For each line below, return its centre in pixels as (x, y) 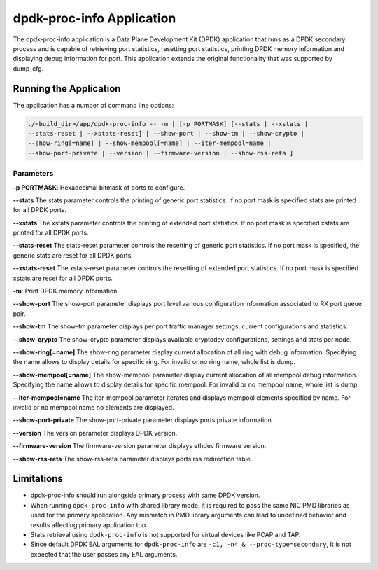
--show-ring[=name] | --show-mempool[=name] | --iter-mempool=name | (149, 143)
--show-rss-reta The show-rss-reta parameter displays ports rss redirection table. (133, 459)
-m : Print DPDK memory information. (66, 291)
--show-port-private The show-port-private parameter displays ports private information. (143, 420)
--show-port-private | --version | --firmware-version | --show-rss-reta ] (161, 153)
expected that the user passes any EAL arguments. (104, 554)
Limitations (38, 479)
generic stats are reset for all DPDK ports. (73, 255)
